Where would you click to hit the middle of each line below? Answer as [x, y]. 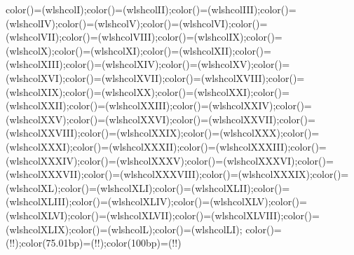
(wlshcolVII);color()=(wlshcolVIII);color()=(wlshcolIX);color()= [144, 37]
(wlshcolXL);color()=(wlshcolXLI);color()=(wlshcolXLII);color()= [148, 187]
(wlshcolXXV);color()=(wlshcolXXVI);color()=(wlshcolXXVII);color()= [161, 119]
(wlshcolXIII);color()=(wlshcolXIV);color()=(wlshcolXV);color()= [148, 64]
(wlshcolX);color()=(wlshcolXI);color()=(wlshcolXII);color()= [138, 50]
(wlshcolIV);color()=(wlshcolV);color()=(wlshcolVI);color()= [137, 23]
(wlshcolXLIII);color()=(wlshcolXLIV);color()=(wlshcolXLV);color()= [156, 201]
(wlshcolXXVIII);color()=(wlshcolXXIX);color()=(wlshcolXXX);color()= [163, 133]
